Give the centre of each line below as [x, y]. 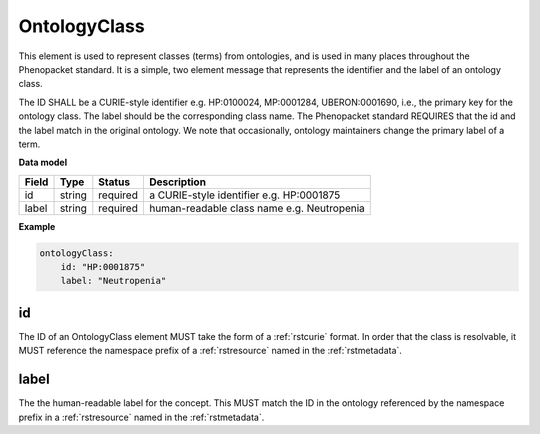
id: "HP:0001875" [103, 267]
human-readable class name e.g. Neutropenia [256, 208]
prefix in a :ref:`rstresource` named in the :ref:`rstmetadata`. [141, 417]
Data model [43, 162]
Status [114, 182]
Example [37, 226]
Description [177, 182]
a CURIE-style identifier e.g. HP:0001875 [244, 195]
